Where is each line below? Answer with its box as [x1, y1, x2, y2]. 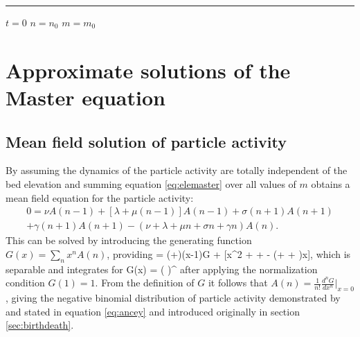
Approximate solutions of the [6, 55, 291, 84]
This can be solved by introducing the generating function [6, 233, 252, 248]
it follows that [208, 275, 268, 290]
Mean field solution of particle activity [6, 130, 287, 152]
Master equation [6, 83, 165, 111]
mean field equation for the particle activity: [6, 190, 194, 205]
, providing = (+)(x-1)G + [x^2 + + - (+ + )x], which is [107, 246, 351, 261]
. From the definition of [95, 275, 195, 290]
